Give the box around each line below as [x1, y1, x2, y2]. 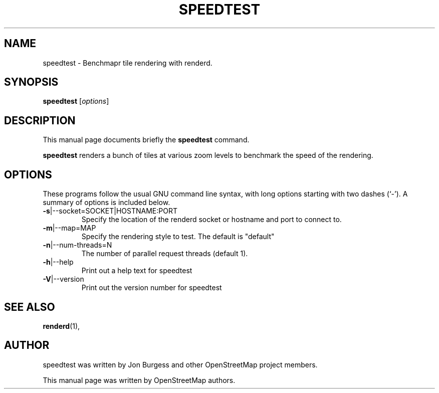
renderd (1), [43, 321, 80, 330]
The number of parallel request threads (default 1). [81, 249, 248, 258]
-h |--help [43, 258, 74, 267]
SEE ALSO [4, 300, 55, 313]
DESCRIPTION [4, 114, 76, 127]
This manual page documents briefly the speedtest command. [43, 135, 250, 144]
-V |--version [43, 275, 84, 284]
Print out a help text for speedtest [81, 266, 192, 275]
